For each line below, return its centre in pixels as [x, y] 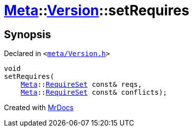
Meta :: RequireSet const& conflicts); [94, 93]
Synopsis [28, 34]
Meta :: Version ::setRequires [97, 10]
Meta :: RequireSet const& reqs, [81, 85]
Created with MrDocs [39, 108]
